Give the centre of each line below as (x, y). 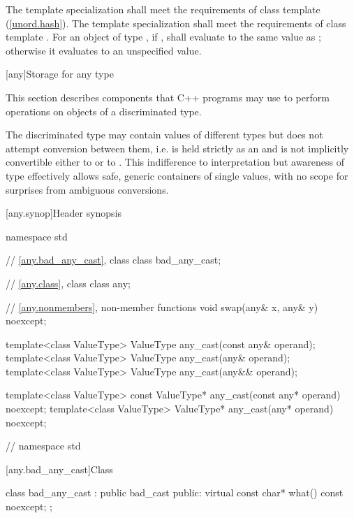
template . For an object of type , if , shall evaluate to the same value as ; (163, 37)
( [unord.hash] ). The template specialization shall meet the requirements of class (176, 23)
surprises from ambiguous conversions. (87, 189)
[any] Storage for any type (60, 74)
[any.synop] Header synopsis (64, 213)
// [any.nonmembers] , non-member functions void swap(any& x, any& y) (162, 307)
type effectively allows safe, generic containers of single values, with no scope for (177, 175)
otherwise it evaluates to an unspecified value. (104, 50)
